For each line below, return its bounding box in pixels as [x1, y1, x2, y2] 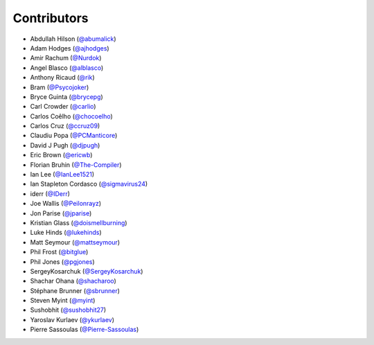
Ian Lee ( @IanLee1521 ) [30, 170, 95, 179]
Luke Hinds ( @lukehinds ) [30, 229, 102, 237]
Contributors [12, 10, 89, 26]
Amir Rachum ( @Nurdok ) [30, 54, 102, 62]
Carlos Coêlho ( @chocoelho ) [30, 112, 114, 121]
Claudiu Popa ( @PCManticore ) [30, 132, 118, 140]
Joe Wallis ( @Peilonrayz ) [30, 200, 102, 208]
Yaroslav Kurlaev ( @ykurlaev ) [30, 315, 114, 324]
